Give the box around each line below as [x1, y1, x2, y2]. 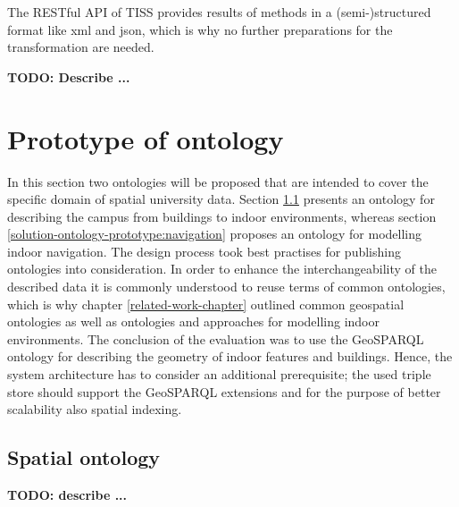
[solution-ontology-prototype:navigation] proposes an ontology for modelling [7, 224, 421, 243]
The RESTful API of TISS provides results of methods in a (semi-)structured [7, 3, 431, 21]
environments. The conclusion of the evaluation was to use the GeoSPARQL [7, 329, 424, 348]
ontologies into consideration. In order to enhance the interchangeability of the [7, 259, 438, 278]
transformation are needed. [7, 38, 154, 56]
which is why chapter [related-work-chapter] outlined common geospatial [7, 294, 405, 313]
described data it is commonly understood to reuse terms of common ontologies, [7, 277, 446, 296]
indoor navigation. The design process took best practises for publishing [7, 241, 401, 260]
